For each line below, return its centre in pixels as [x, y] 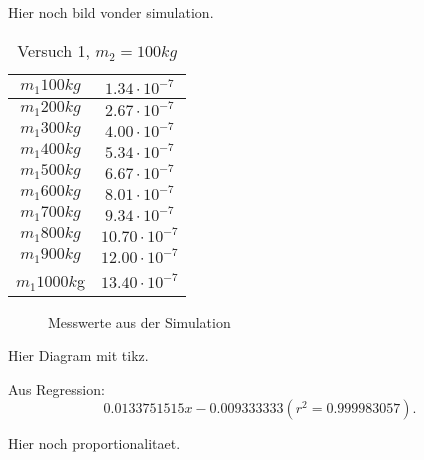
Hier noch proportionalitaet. [94, 443]
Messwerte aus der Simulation [139, 321]
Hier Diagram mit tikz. [78, 355]
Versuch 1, [53, 50]
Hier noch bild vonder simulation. [111, 12]
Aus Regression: [56, 388]
